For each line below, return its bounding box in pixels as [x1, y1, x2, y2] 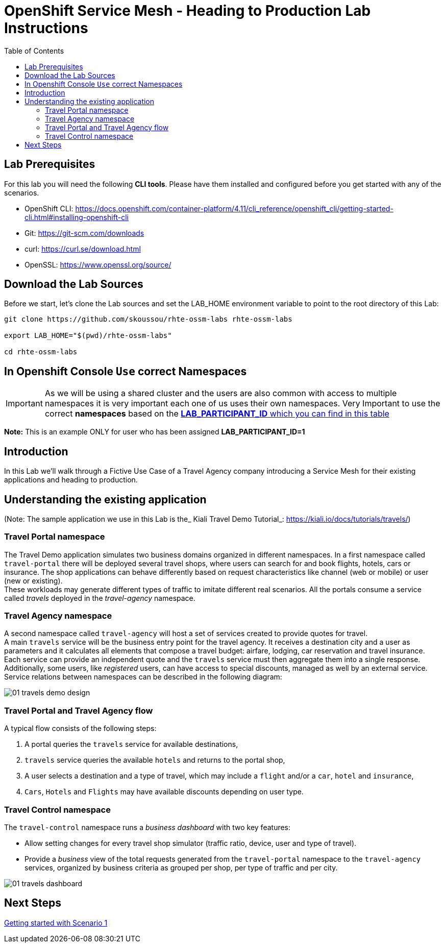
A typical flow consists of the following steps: [4, 724, 157, 733]
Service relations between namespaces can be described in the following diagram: [4, 672, 282, 682]
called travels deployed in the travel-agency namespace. [4, 593, 195, 602]
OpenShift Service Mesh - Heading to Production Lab [4, 2, 371, 19]
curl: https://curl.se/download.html [24, 244, 141, 253]
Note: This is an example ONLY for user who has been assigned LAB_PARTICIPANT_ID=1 [4, 427, 305, 436]
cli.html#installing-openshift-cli [24, 212, 129, 222]
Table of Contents [4, 46, 64, 55]
